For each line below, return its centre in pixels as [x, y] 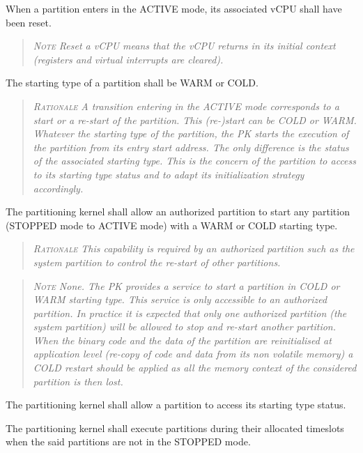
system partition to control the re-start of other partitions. [157, 262]
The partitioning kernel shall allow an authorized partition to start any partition [178, 212]
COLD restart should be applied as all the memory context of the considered [195, 368]
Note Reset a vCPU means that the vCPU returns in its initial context [184, 46]
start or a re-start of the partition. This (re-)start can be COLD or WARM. [195, 120]
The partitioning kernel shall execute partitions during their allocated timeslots [175, 428]
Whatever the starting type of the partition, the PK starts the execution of [191, 133]
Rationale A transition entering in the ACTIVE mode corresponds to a [186, 106]
